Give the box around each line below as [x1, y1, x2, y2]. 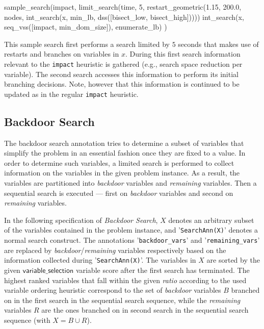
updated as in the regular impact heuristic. [4, 88, 139, 99]
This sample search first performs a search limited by [4, 38, 170, 49]
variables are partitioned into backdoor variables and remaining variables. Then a [4, 178, 257, 188]
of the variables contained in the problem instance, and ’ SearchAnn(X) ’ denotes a [4, 224, 258, 235]
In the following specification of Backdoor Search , [4, 214, 158, 225]
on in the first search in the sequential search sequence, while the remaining [4, 294, 241, 305]
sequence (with [4, 314, 50, 325]
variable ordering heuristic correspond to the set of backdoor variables [4, 285, 221, 295]
